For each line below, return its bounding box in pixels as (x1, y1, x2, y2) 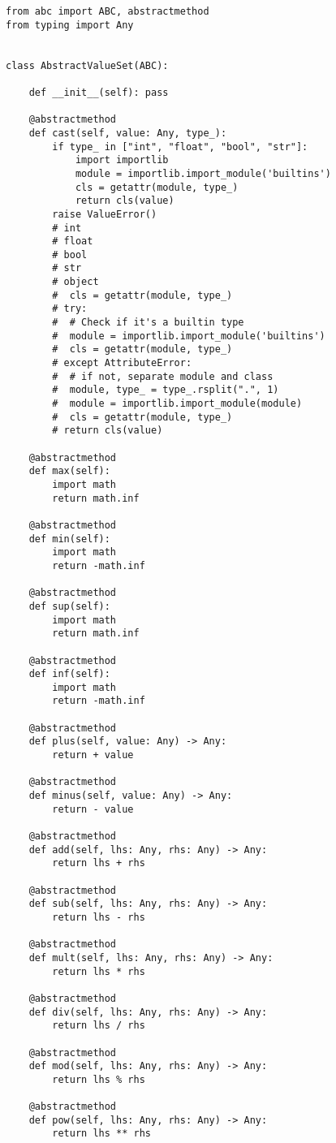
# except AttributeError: (52, 357, 192, 369)
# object (52, 276, 99, 288)
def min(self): (28, 533, 110, 545)
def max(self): (28, 465, 110, 477)
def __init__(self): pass (28, 86, 169, 98)
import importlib (75, 154, 169, 166)
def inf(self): (28, 668, 110, 680)
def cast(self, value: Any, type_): (28, 127, 227, 139)
